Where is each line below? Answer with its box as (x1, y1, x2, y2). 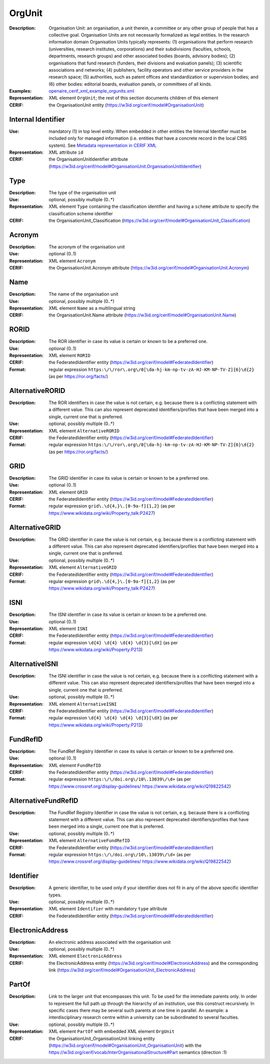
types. (48, 892, 62, 898)
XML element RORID (48, 352, 91, 359)
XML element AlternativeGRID (48, 564, 117, 570)
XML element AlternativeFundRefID (48, 838, 130, 844)
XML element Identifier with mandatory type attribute (48, 906, 167, 912)
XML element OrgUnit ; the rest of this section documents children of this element (48, 95, 218, 101)
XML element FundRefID (48, 762, 101, 768)
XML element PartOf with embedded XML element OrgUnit (48, 1028, 175, 1034)
